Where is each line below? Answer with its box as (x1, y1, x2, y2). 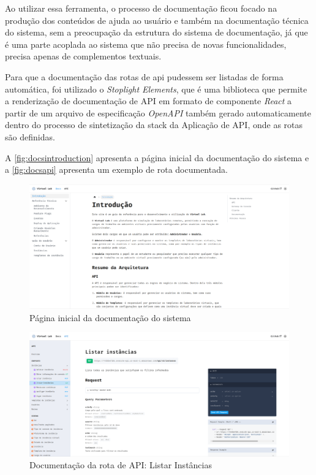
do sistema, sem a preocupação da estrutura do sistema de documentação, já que (5, 26, 308, 39)
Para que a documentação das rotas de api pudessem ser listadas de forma (5, 70, 284, 83)
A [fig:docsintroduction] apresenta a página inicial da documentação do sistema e (5, 151, 309, 164)
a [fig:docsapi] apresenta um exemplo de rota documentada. (5, 163, 228, 176)
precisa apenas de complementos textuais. (5, 50, 162, 63)
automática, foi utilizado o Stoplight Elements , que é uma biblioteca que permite (5, 82, 307, 95)
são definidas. (5, 130, 55, 143)
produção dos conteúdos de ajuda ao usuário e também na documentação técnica (5, 13, 309, 26)
